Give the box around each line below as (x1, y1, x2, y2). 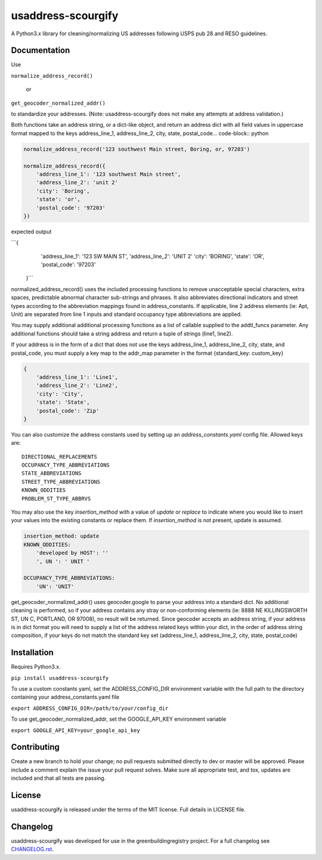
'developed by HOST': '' (36, 550, 109, 556)
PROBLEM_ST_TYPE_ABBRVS (21, 495, 91, 502)
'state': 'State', (36, 399, 90, 406)
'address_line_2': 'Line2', (36, 382, 119, 389)
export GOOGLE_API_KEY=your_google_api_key (11, 727, 140, 734)
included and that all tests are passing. (11, 774, 106, 782)
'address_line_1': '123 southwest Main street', (36, 170, 181, 178)
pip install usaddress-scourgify (11, 675, 109, 681)
